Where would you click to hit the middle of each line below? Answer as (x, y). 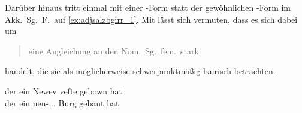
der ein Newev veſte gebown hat (64, 91)
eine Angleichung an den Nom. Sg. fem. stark (114, 51)
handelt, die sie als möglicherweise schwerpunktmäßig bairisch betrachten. (140, 71)
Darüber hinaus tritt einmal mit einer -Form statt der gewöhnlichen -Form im (148, 7)
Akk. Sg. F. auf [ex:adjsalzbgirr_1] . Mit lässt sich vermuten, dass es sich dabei (151, 19)
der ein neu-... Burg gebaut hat (62, 103)
